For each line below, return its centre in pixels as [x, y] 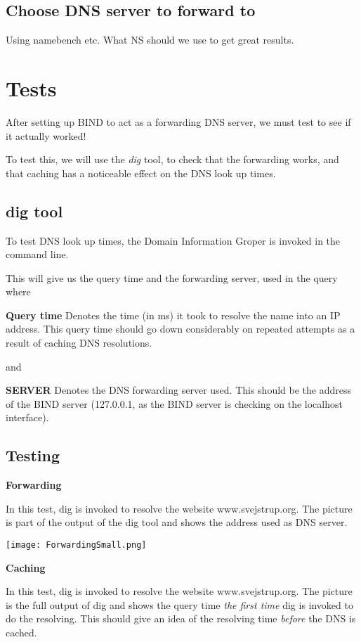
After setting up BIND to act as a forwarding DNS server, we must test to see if [178, 121]
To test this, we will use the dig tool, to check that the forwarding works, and [172, 159]
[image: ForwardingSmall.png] [76, 545]
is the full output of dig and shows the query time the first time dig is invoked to [179, 604]
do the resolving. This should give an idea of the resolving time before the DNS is [181, 618]
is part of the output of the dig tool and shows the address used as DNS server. [177, 522]
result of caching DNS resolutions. [79, 343]
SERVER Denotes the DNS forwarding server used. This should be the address [178, 390]
